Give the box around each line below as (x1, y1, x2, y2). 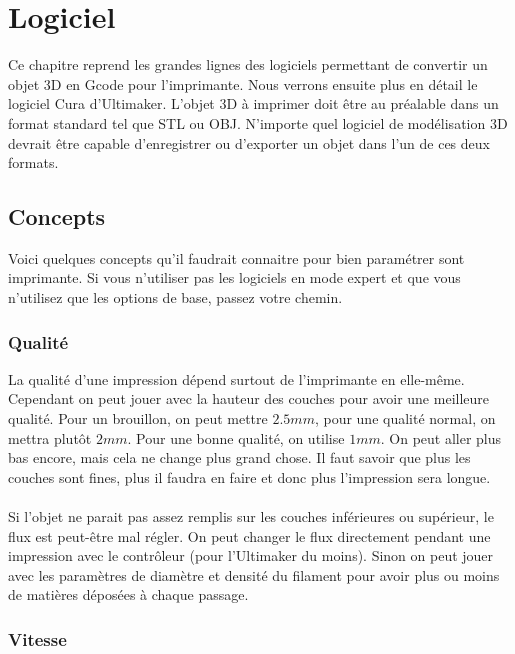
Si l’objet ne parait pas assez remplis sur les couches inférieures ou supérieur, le (8, 506, 494, 527)
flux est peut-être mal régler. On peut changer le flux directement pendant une (8, 525, 491, 546)
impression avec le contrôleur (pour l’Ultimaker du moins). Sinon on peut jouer (8, 545, 494, 566)
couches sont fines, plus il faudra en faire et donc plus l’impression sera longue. (8, 466, 491, 487)
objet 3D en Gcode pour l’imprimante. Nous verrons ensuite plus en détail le (8, 73, 478, 94)
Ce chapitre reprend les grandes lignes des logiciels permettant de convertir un (8, 54, 488, 75)
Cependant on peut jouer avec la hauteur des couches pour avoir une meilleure (8, 388, 490, 409)
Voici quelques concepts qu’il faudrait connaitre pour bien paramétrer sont (8, 247, 465, 268)
